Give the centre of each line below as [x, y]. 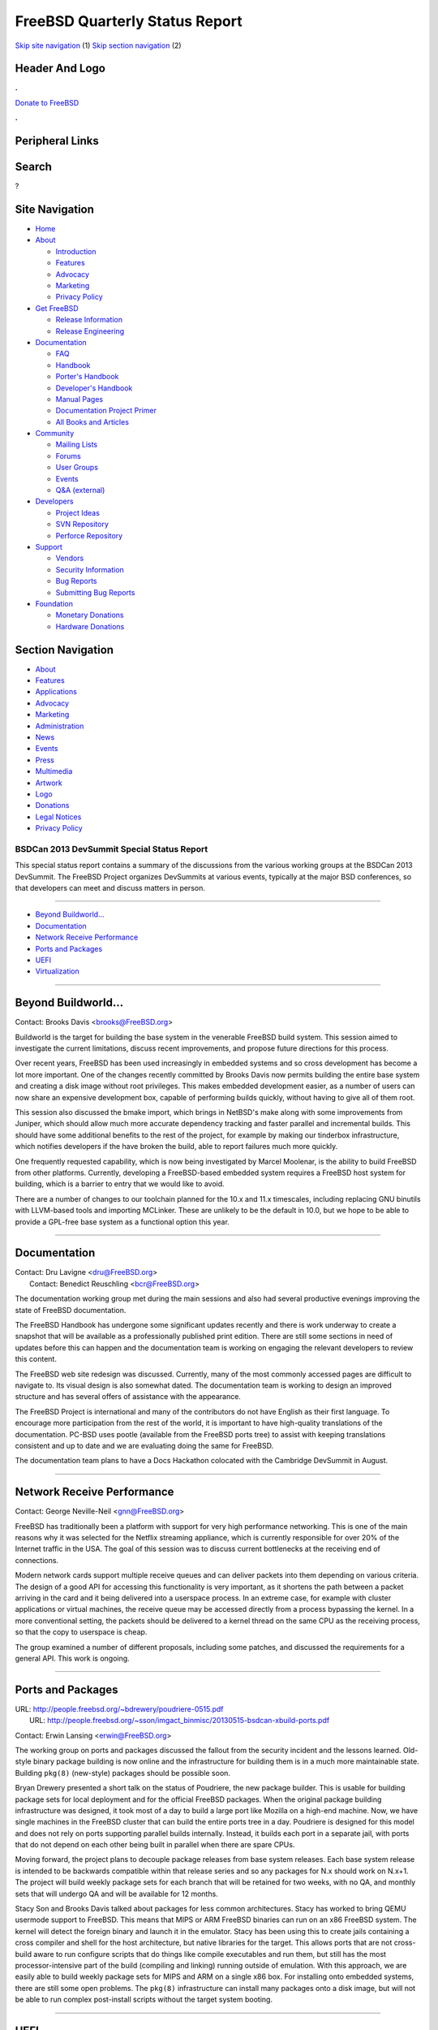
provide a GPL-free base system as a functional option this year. [122, 1221]
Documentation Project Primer [106, 411]
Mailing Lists [77, 445]
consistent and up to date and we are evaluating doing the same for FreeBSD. [144, 1445]
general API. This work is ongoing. [72, 1658]
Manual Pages [79, 399]
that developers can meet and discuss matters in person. [110, 888]
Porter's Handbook [87, 377]
